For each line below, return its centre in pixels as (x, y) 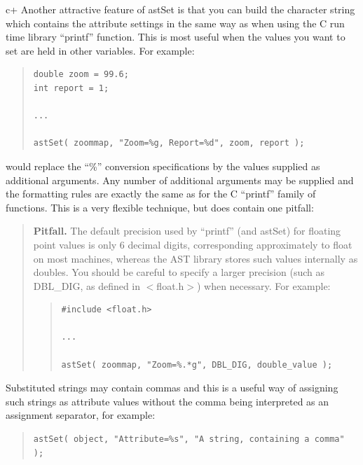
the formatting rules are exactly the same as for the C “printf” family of (161, 194)
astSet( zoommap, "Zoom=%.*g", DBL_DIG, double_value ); (197, 365)
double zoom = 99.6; (81, 75)
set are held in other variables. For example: (100, 50)
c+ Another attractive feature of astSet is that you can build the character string (180, 9)
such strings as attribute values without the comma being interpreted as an (167, 401)
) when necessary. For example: (263, 285)
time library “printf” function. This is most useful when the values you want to (176, 37)
